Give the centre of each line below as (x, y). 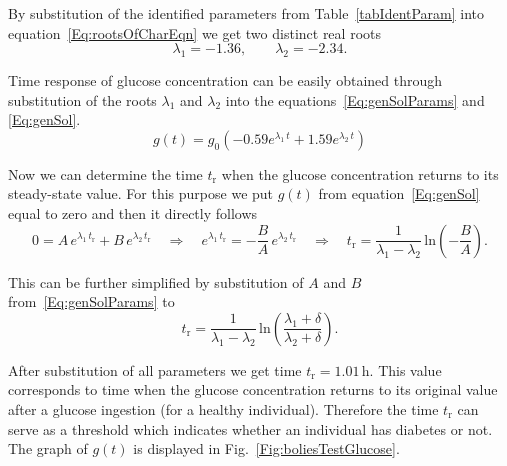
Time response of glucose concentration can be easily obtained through (225, 79)
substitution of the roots (82, 99)
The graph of (48, 448)
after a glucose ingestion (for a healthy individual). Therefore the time (223, 408)
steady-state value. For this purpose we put (141, 193)
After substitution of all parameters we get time (155, 369)
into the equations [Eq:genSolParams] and (355, 99)
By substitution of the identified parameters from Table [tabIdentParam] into (246, 13)
